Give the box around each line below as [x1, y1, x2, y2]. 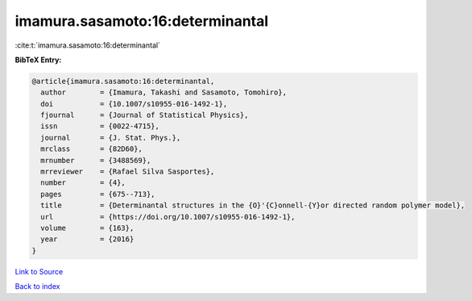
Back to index [14, 282, 60, 291]
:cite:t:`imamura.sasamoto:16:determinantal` [14, 40, 161, 50]
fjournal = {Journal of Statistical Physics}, [40, 111, 249, 120]
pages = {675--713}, [40, 190, 156, 199]
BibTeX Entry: [14, 55, 62, 65]
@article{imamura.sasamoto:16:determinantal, [31, 77, 215, 86]
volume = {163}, [40, 224, 135, 232]
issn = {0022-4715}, [40, 122, 160, 131]
